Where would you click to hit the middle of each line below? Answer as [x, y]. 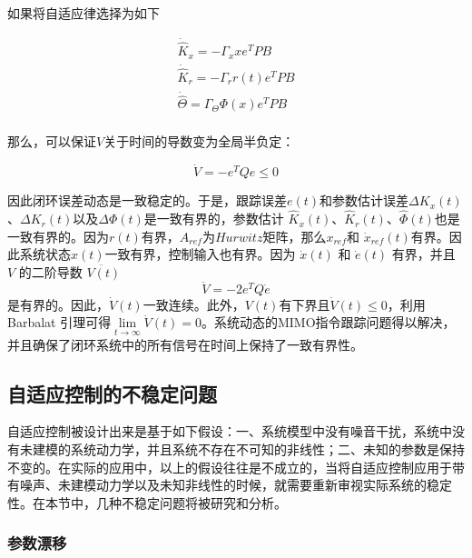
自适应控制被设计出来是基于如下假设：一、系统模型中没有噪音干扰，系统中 [230, 431]
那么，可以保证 [52, 141]
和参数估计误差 [364, 200]
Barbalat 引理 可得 [59, 322]
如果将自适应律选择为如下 [84, 13]
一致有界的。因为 [58, 236]
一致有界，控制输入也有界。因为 [200, 254]
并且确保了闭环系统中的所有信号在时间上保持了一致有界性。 [185, 344]
